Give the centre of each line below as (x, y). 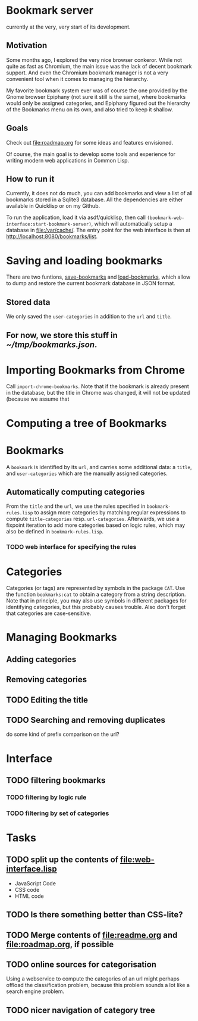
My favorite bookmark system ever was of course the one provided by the (97, 90)
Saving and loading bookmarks (84, 260)
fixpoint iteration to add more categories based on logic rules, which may (96, 525)
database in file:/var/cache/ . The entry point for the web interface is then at (98, 230)
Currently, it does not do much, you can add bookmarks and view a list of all (99, 193)
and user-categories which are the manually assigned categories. (87, 473)
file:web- (137, 860)
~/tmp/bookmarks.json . (52, 344)
